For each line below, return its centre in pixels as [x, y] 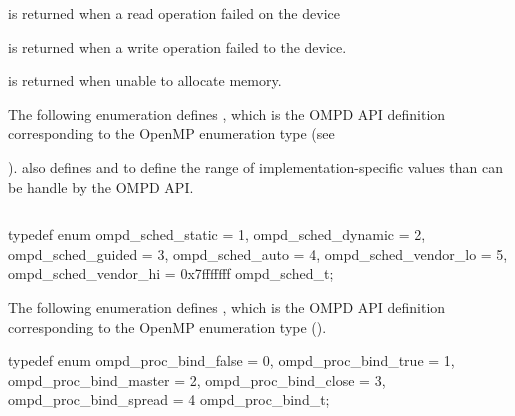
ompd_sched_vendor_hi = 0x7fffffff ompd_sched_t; [171, 273]
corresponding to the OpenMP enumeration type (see [171, 133]
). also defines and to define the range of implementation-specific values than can [255, 166]
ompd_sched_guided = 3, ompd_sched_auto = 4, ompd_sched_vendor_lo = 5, [258, 253]
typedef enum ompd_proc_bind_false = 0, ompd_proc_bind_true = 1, [231, 360]
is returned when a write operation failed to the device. [177, 46]
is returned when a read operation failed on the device [174, 13]
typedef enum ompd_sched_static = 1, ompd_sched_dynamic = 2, [217, 234]
